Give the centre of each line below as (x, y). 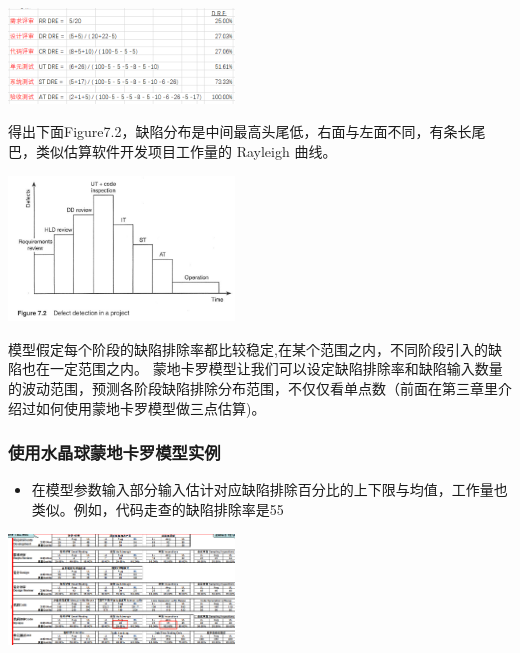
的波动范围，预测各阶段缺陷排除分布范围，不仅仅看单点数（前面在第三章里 (253, 388)
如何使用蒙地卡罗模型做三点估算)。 (150, 407)
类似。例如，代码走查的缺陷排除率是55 (157, 509)
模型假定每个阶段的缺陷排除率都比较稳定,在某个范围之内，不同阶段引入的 (248, 348)
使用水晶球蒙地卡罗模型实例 (114, 452)
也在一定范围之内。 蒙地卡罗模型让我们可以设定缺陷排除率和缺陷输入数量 (262, 368)
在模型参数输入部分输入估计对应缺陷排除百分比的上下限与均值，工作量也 (269, 489)
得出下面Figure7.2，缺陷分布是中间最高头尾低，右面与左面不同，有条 (233, 131)
